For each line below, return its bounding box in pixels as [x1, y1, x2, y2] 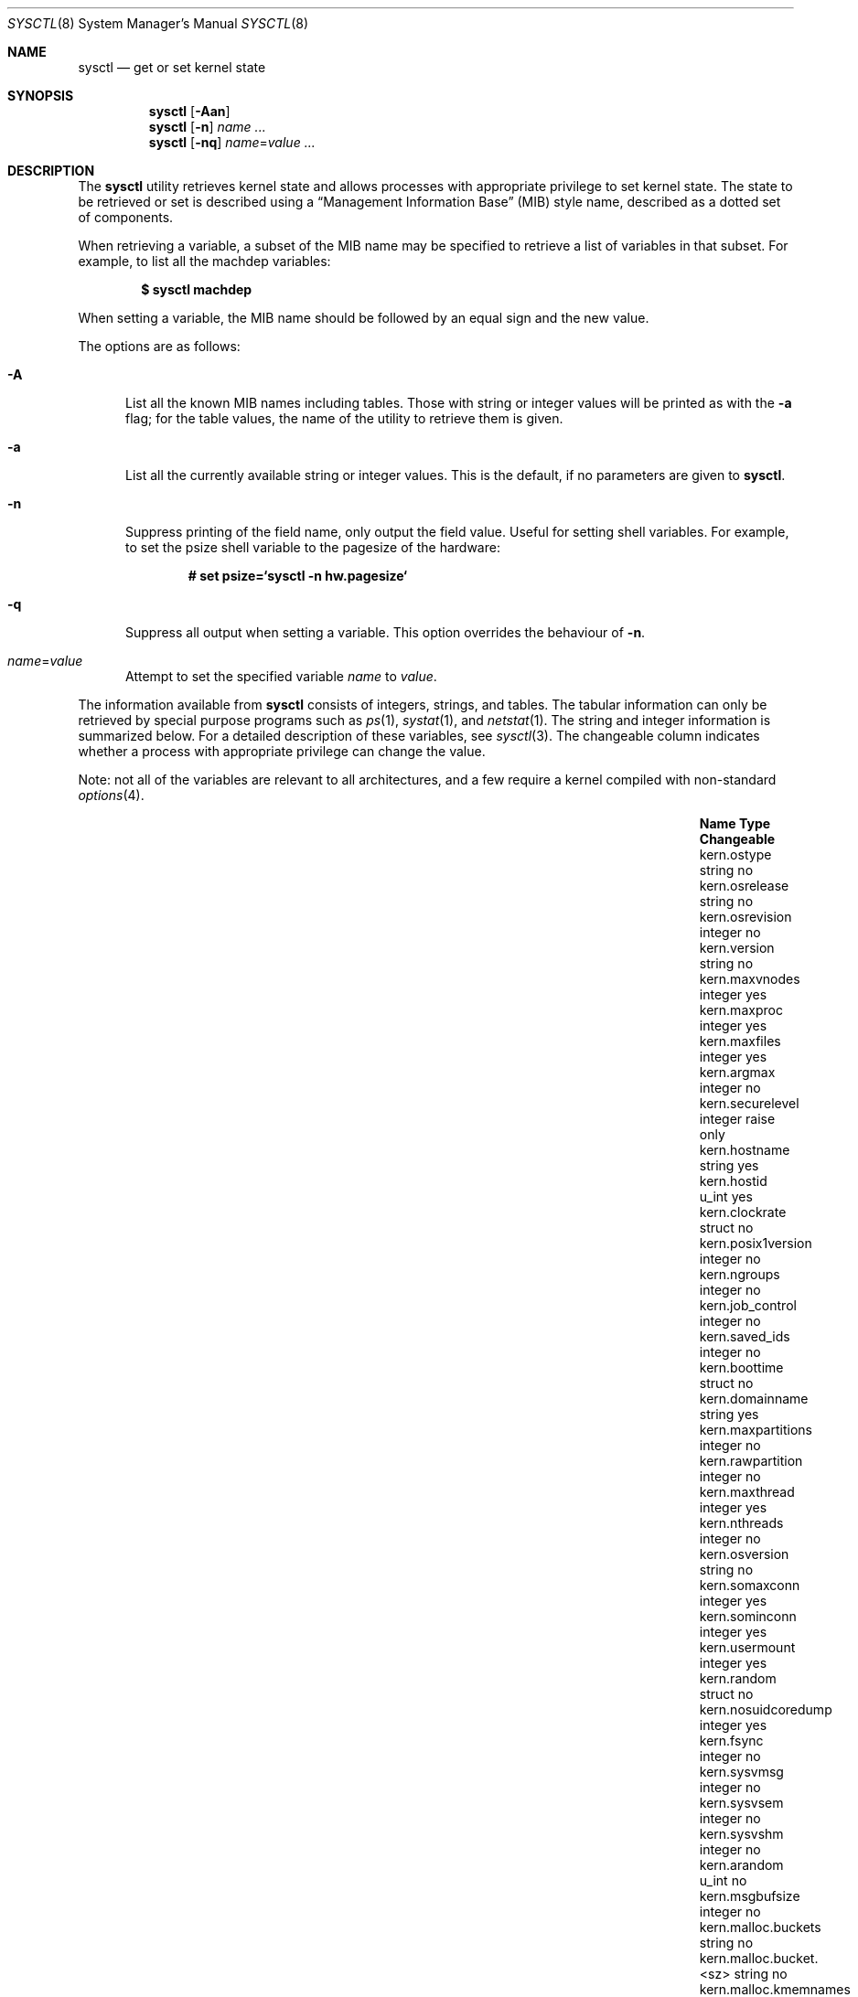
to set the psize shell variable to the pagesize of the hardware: [125, 539, 500, 555]
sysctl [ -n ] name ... [148, 119, 266, 134]
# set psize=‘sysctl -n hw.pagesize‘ [188, 568, 408, 583]
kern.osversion [699, 1546, 789, 1562]
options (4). [78, 787, 145, 803]
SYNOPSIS [7, 88, 74, 103]
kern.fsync [699, 1733, 764, 1748]
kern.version [699, 940, 775, 956]
